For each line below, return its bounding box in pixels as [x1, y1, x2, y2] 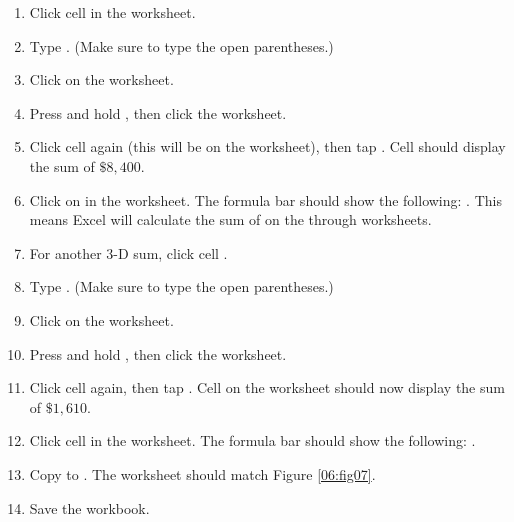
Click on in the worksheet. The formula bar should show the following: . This [29, 189, 502, 210]
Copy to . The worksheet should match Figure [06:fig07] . [29, 463, 376, 484]
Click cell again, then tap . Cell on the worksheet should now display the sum [29, 377, 505, 398]
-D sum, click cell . [113, 242, 228, 263]
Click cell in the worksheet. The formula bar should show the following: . [29, 430, 476, 451]
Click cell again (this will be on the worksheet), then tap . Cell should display [29, 136, 506, 157]
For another [29, 242, 102, 263]
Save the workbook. [29, 497, 150, 518]
